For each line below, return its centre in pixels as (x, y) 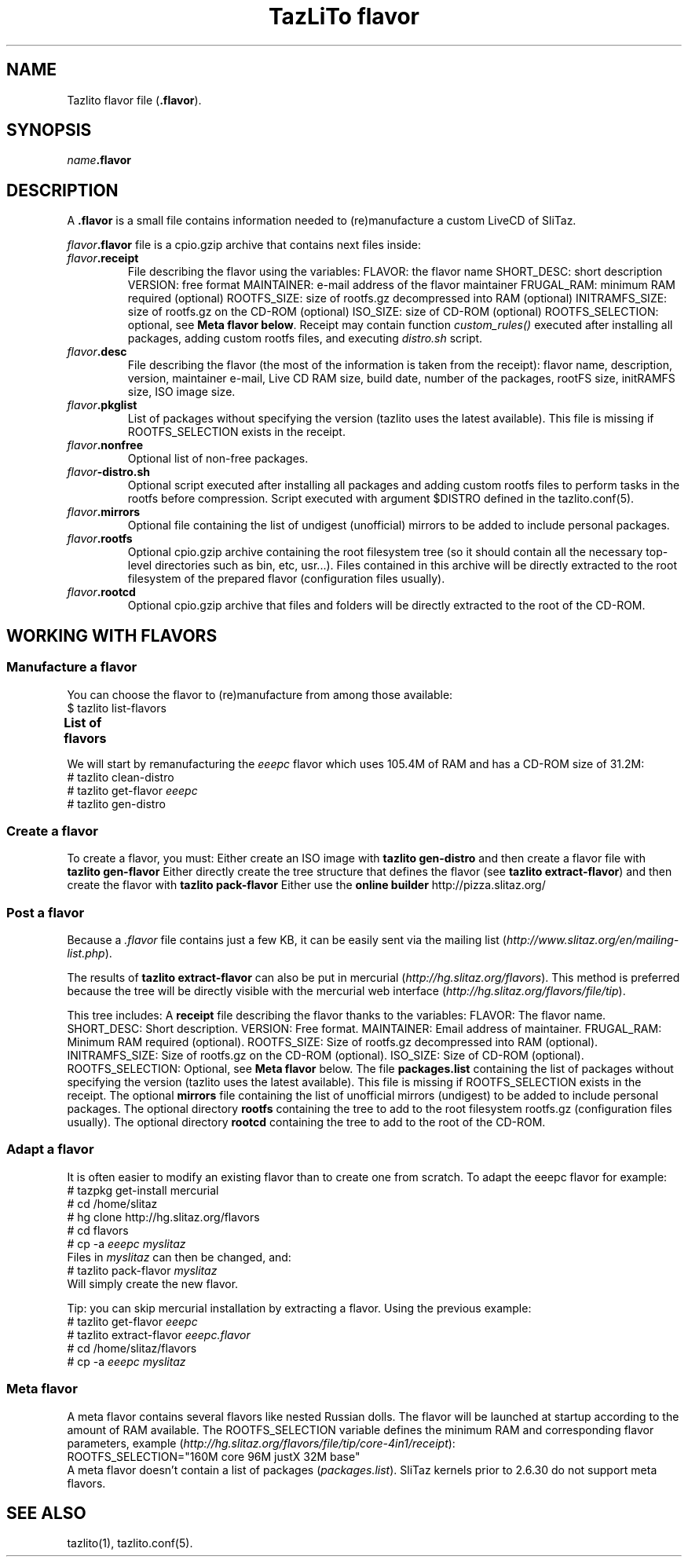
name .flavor (99, 160)
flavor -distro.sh (108, 472)
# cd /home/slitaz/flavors (132, 1348)
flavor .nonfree (105, 445)
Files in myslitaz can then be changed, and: (179, 1257)
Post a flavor (46, 912)
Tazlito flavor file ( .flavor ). (134, 100)
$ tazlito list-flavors (117, 708)
